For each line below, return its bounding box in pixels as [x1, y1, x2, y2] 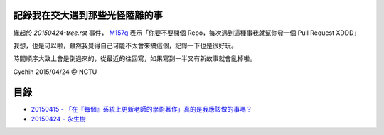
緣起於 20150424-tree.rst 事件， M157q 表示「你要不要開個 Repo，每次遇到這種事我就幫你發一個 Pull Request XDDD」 [13, 28, 361, 37]
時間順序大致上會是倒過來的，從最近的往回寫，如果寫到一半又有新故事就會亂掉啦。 [13, 54, 256, 63]
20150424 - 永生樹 [31, 114, 86, 123]
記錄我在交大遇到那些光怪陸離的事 [13, 9, 163, 21]
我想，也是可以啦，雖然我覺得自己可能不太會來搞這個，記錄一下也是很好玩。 [13, 41, 238, 50]
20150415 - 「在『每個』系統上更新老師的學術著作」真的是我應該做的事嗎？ [31, 104, 252, 113]
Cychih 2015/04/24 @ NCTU [13, 67, 97, 76]
